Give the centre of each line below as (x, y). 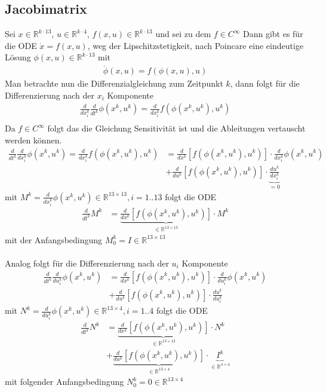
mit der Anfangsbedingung (54, 239)
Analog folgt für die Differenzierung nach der (87, 263)
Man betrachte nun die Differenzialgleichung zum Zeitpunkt (114, 83)
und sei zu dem (183, 34)
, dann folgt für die (265, 83)
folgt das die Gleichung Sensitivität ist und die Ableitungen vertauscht (176, 128)
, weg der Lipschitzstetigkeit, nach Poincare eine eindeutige (196, 45)
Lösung (18, 57)
